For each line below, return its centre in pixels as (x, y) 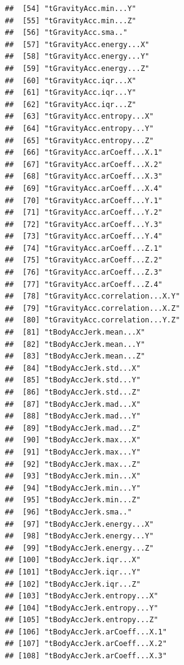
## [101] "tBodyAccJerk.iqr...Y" (73, 572)
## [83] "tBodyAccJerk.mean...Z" (75, 356)
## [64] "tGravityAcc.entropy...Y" (79, 128)
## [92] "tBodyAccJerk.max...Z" (73, 464)
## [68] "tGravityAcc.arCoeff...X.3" (84, 176)
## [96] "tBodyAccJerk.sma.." (68, 512)
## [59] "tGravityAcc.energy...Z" (77, 68)
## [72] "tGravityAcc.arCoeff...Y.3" (84, 224)
